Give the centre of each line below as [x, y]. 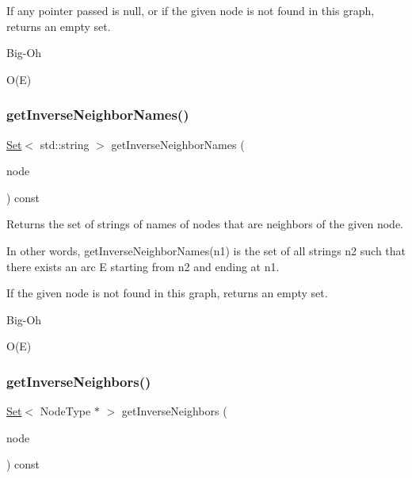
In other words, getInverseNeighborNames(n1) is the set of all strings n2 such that [206, 250]
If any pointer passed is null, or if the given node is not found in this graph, [191, 10]
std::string [65, 144]
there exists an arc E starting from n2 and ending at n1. [143, 266]
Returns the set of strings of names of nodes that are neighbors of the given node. [205, 224]
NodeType [65, 411]
